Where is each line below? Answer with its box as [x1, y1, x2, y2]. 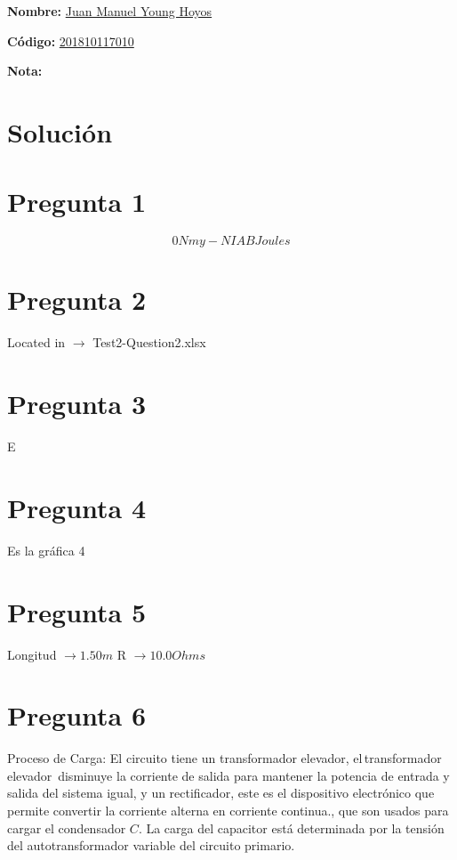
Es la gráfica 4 [7, 540, 85, 559]
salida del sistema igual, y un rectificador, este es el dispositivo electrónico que [7, 783, 435, 802]
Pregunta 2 [7, 281, 147, 318]
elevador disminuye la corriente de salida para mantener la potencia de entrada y [7, 766, 450, 784]
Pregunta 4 [7, 489, 147, 525]
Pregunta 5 [7, 593, 147, 629]
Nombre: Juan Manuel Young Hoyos [7, 2, 212, 20]
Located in [7, 333, 66, 352]
